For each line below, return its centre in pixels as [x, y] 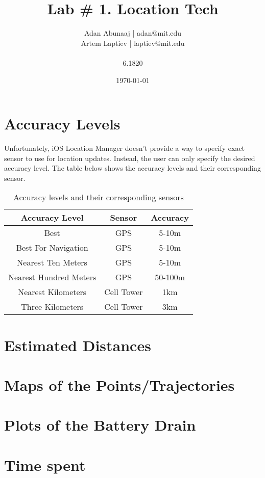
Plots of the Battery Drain [100, 425]
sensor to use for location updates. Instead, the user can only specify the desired [130, 158]
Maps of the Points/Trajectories [119, 384]
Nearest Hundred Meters [52, 277]
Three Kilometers [52, 307]
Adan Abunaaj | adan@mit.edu [133, 33]
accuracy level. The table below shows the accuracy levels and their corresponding [132, 168]
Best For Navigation [52, 248]
